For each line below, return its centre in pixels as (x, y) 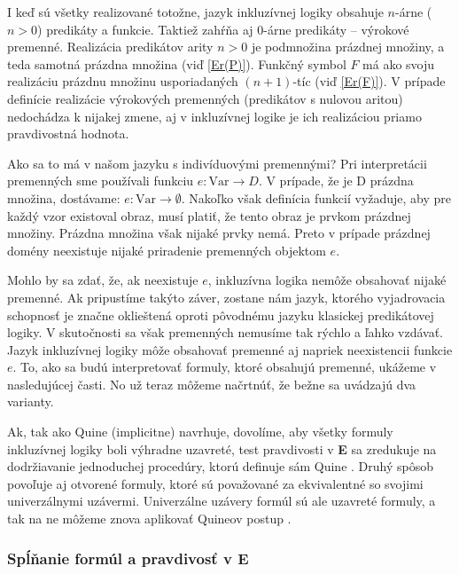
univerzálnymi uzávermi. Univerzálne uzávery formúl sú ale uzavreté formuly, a (222, 501)
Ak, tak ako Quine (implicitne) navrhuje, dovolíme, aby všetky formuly (200, 432)
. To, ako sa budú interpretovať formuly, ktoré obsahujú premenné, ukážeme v (225, 367)
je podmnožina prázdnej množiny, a (348, 47)
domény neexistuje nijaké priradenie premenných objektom (167, 250)
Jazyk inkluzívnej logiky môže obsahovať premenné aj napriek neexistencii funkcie (230, 349)
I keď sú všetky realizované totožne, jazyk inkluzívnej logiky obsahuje (195, 12)
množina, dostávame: (64, 197)
